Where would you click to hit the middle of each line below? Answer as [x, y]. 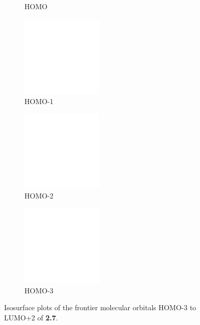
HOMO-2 [39, 196]
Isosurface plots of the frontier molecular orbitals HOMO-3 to [100, 307]
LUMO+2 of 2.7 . [31, 317]
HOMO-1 [39, 101]
